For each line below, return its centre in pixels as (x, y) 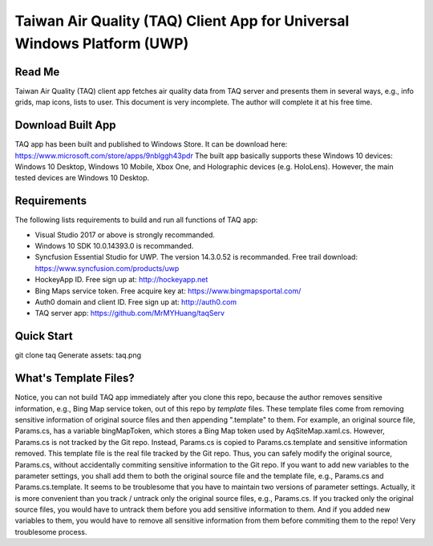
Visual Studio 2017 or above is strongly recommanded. (125, 235)
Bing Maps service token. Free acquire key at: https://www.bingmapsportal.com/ (168, 291)
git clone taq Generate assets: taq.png (78, 355)
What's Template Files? (75, 378)
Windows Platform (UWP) (102, 43)
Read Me (37, 72)
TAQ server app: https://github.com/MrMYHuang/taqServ (129, 313)
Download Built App (65, 125)
